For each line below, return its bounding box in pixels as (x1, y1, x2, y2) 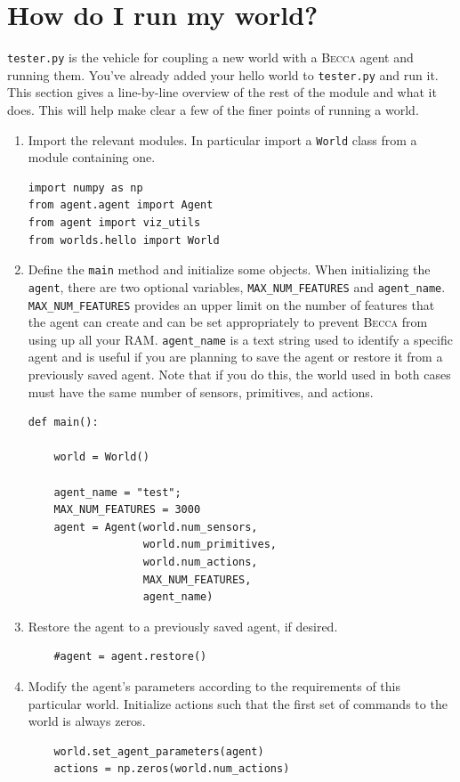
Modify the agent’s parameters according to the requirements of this (28, 676, 400, 695)
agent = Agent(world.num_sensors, (53, 520, 258, 534)
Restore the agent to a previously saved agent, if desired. (28, 616, 338, 635)
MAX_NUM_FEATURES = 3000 (53, 503, 201, 517)
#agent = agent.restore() (53, 650, 207, 664)
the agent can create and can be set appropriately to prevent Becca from (28, 313, 428, 331)
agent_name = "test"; (53, 485, 182, 499)
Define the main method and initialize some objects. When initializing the (28, 260, 431, 279)
